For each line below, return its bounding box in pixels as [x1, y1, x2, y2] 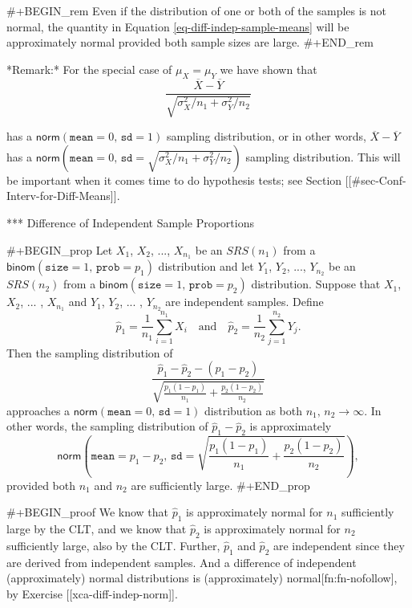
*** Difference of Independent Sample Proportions [6, 214, 254, 231]
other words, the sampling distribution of [6, 418, 208, 435]
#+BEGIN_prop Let [6, 241, 113, 258]
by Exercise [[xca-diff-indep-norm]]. [6, 585, 178, 602]
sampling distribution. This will [245, 148, 401, 165]
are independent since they [273, 537, 405, 553]
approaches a [6, 402, 71, 418]
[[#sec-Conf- [345, 171, 406, 188]
